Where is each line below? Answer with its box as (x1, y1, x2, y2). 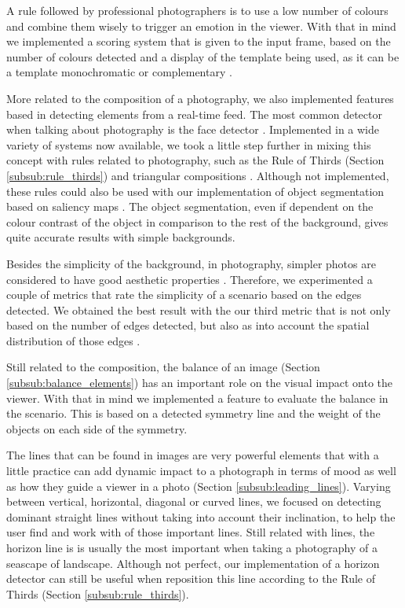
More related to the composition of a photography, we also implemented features (6, 90, 394, 106)
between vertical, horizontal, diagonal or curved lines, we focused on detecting (6, 493, 381, 510)
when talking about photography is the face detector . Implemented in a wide (6, 121, 379, 138)
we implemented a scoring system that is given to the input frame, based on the (6, 33, 391, 50)
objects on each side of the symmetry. (6, 420, 188, 437)
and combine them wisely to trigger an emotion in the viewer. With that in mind (6, 17, 396, 34)
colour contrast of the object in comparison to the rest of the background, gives (6, 213, 389, 230)
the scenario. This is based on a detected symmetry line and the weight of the (6, 405, 381, 422)
